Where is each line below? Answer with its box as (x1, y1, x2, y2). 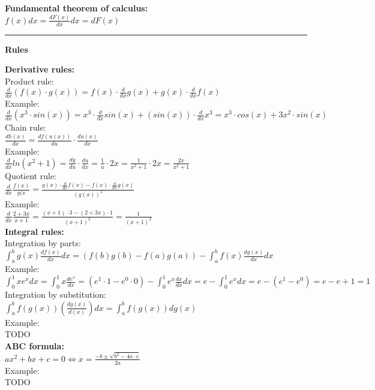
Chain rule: (5, 121, 46, 134)
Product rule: (5, 74, 54, 87)
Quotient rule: (5, 169, 57, 182)
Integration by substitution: (5, 288, 107, 301)
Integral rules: (5, 225, 64, 237)
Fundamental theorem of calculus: (5, 2, 148, 14)
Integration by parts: (5, 237, 81, 249)
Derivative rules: (5, 63, 75, 75)
